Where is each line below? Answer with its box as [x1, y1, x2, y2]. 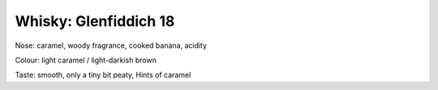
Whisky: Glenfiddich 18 [15, 12, 175, 30]
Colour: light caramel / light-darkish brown [15, 55, 157, 65]
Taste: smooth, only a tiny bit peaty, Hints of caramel [15, 70, 191, 80]
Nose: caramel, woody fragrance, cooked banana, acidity [15, 41, 207, 50]
